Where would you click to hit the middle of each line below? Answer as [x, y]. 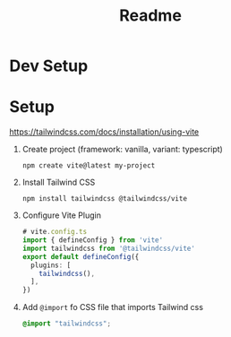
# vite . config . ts [55, 232]
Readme [150, 16]
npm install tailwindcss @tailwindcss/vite [105, 199]
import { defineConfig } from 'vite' [93, 240]
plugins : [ [51, 265]
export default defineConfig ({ [81, 256]
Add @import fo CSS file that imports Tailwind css [113, 307]
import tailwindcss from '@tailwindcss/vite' [108, 248]
